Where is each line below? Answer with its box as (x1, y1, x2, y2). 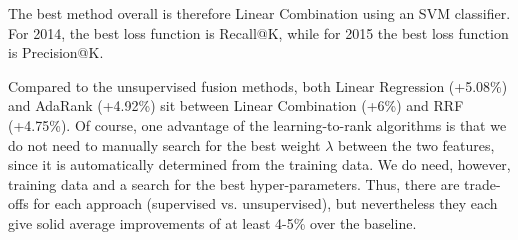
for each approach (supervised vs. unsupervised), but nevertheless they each (33, 193, 498, 214)
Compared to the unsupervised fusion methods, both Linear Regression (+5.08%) (8, 75, 508, 96)
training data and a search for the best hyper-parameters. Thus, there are (8, 173, 460, 194)
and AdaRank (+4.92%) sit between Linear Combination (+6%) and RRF (8, 95, 464, 116)
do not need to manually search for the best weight (8, 134, 321, 155)
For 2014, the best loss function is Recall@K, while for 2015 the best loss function (8, 22, 509, 43)
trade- (464, 173, 501, 194)
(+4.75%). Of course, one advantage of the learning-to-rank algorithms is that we (8, 114, 507, 135)
